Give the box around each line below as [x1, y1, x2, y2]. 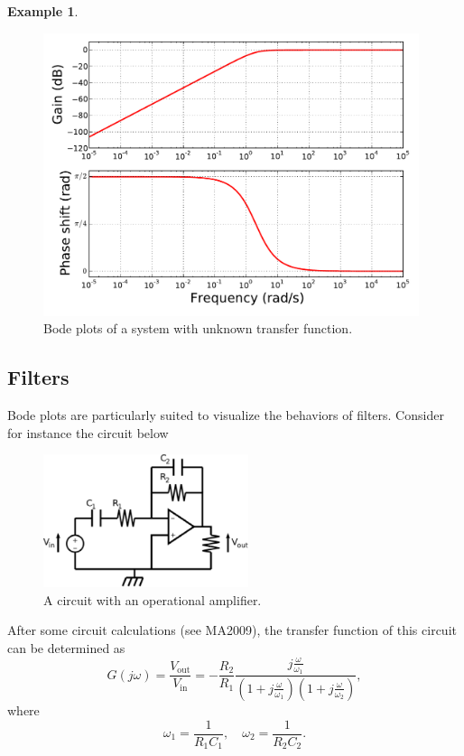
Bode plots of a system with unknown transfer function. [43, 319, 353, 338]
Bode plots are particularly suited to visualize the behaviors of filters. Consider [7, 406, 444, 424]
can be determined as [7, 638, 125, 657]
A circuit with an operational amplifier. [43, 590, 262, 609]
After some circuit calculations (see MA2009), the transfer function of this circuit [7, 621, 457, 639]
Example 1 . [7, 2, 79, 20]
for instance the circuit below [7, 423, 169, 442]
